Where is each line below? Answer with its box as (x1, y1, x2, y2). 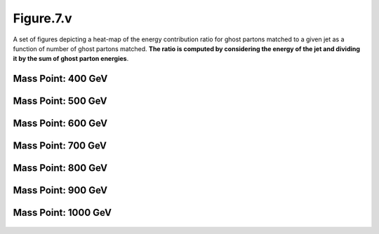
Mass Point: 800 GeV (13, 162, 108, 174)
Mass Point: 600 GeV (13, 118, 108, 130)
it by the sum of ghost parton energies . (13, 55, 129, 63)
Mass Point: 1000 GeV (13, 207, 112, 219)
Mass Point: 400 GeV (13, 73, 108, 85)
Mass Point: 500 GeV (13, 95, 108, 107)
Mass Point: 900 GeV (13, 184, 108, 196)
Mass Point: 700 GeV (13, 140, 107, 152)
